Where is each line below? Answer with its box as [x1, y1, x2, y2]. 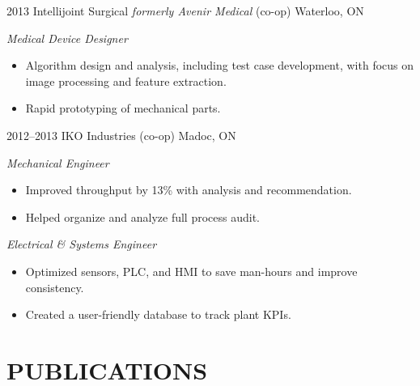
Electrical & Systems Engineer [6, 235, 157, 252]
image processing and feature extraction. [25, 72, 227, 89]
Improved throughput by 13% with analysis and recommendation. [25, 181, 352, 198]
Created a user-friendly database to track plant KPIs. [25, 306, 291, 323]
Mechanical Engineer [6, 154, 109, 171]
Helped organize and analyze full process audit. [25, 208, 260, 225]
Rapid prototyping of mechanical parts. [25, 100, 221, 117]
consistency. [25, 278, 84, 295]
